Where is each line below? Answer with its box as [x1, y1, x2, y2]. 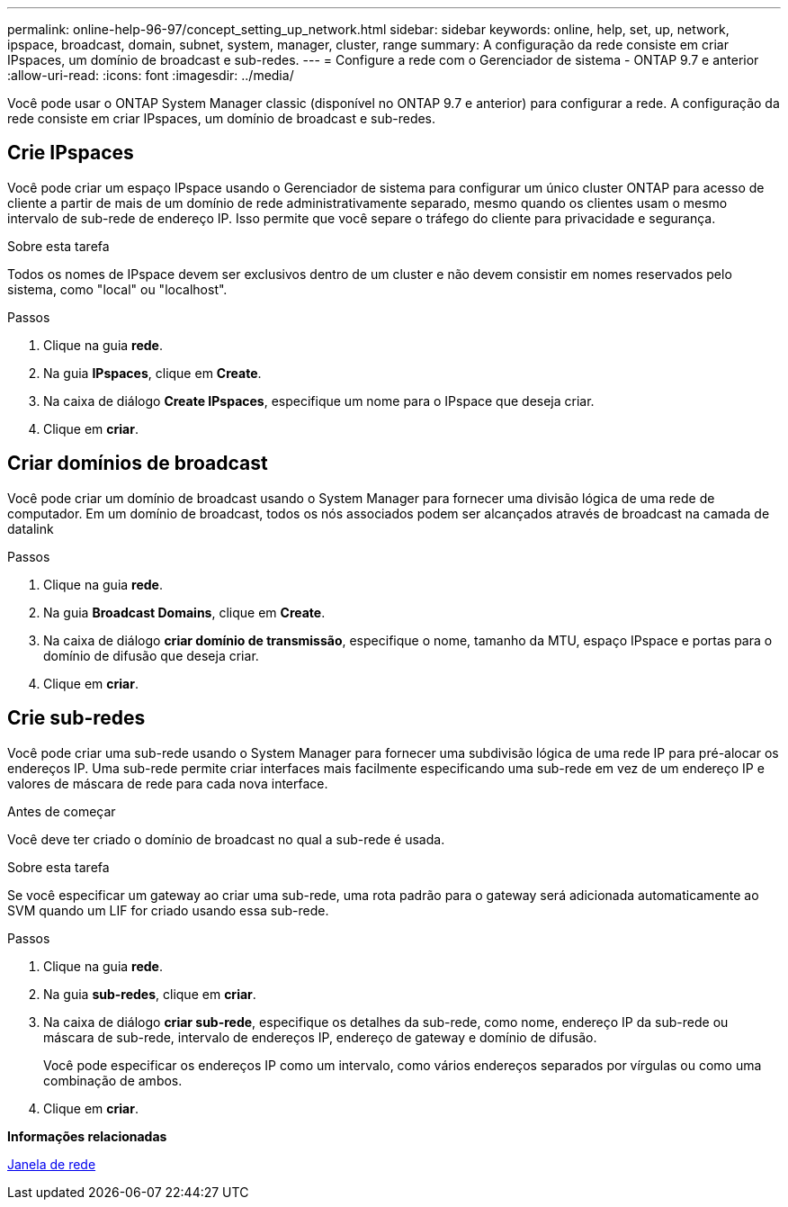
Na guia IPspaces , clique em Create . [43, 365, 262, 381]
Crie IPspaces [7, 141, 134, 165]
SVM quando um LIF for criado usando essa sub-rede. [7, 902, 329, 918]
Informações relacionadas [7, 1128, 167, 1144]
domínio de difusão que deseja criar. [43, 647, 259, 663]
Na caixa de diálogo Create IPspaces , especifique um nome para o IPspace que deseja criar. [43, 392, 595, 409]
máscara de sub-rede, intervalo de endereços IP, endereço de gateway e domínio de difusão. [43, 1029, 597, 1045]
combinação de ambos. [43, 1072, 183, 1088]
